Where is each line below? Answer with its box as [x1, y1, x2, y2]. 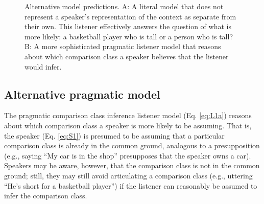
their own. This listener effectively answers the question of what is [25, 21, 231, 32]
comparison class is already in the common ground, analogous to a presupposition [4, 140, 260, 151]
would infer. [25, 61, 62, 72]
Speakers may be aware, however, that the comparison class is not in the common [4, 160, 260, 171]
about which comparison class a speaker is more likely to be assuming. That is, [4, 120, 252, 130]
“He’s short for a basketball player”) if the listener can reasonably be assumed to [4, 180, 257, 191]
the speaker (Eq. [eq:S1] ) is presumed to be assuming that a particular [4, 130, 225, 141]
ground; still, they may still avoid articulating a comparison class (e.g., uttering [4, 170, 253, 180]
